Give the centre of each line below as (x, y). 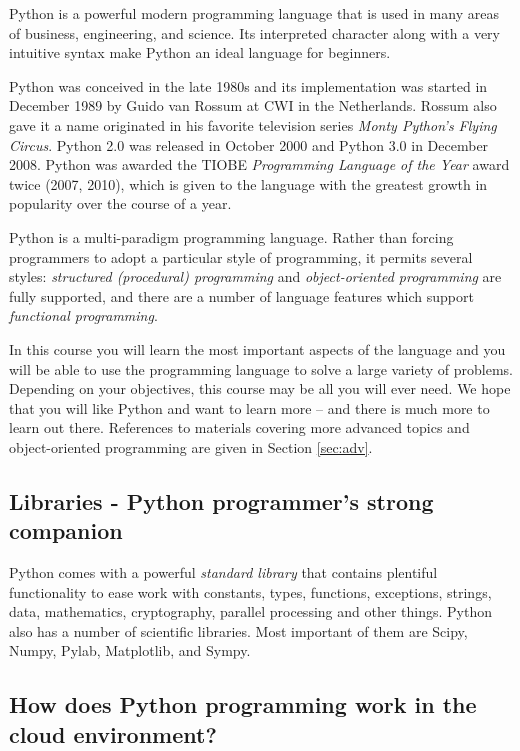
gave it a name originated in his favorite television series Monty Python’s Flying (253, 124)
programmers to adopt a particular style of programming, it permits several (241, 256)
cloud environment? (113, 733)
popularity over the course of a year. (120, 203)
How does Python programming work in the (243, 704)
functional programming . (83, 315)
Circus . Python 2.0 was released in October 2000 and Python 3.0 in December (249, 144)
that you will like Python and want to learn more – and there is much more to (249, 407)
